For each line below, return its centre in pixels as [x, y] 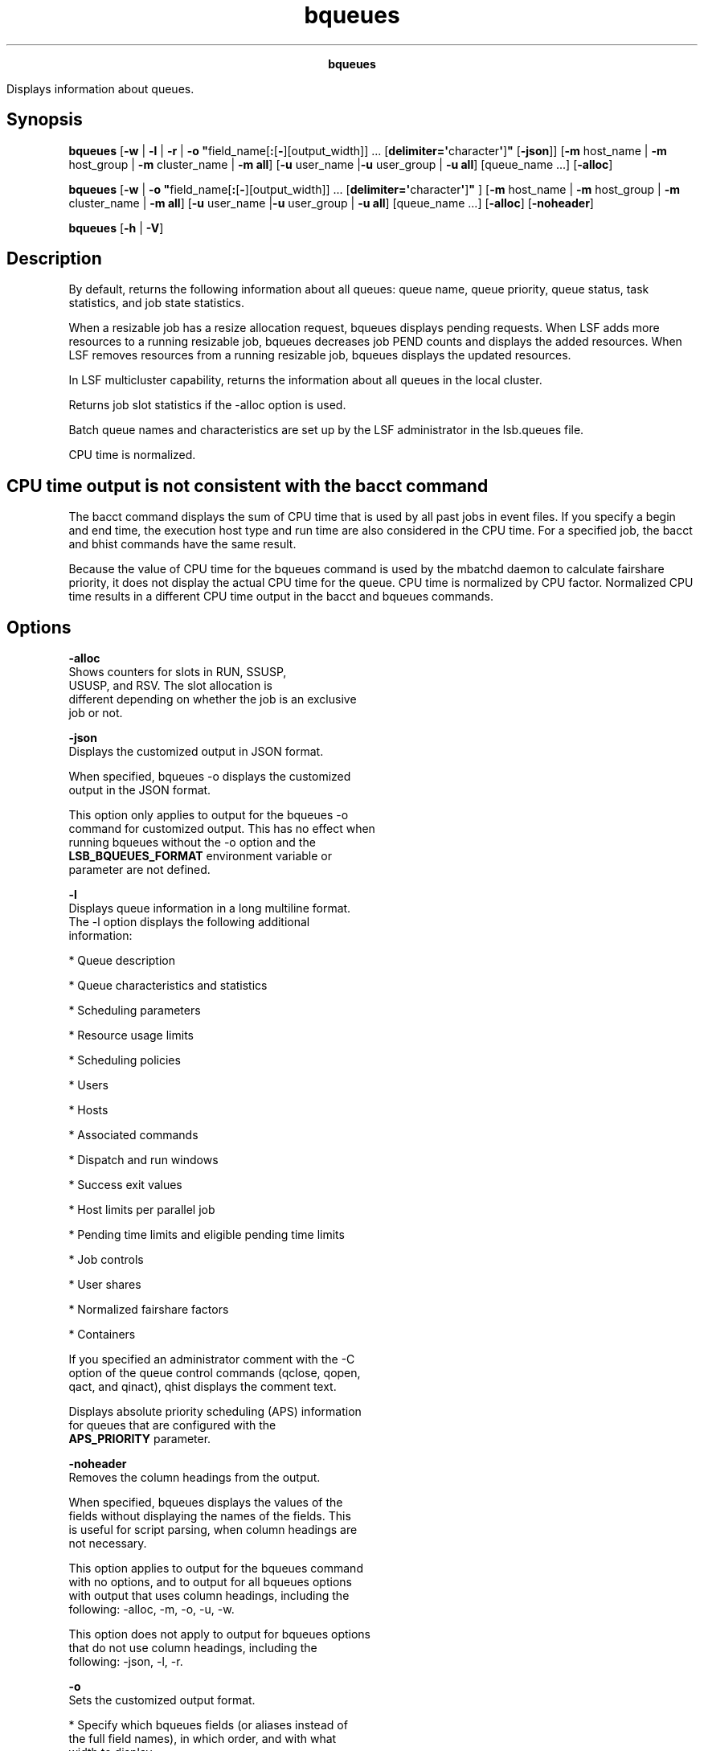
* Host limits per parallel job [142, 1210]
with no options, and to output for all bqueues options [210, 1582]
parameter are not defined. [139, 870]
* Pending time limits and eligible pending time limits [207, 1235]
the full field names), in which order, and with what [203, 1739]
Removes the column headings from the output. [194, 1478]
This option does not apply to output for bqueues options [219, 1634]
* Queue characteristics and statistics [168, 986]
